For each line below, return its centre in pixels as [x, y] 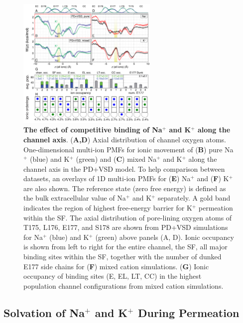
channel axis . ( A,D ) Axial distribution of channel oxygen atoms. [125, 139]
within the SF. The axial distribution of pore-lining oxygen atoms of [128, 217]
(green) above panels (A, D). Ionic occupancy [165, 237]
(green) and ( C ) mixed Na [116, 159]
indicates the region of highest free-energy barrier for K [108, 208]
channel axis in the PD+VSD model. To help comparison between [124, 168]
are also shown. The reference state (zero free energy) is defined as [125, 188]
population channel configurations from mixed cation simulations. [123, 285]
